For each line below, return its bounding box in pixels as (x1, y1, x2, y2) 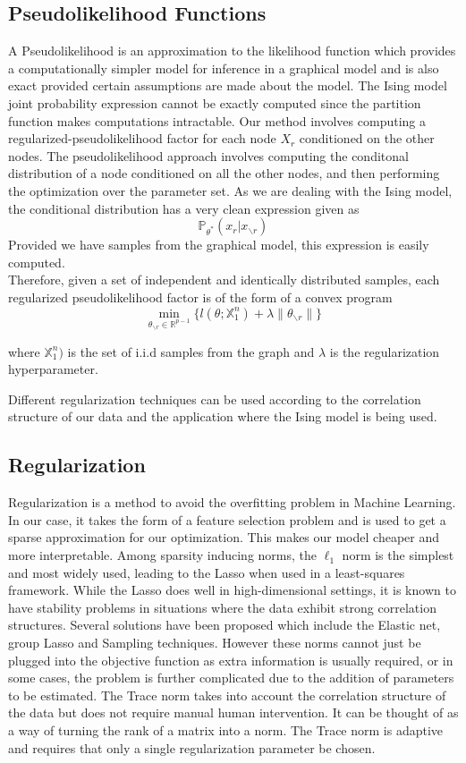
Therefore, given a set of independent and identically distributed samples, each (8, 270, 440, 289)
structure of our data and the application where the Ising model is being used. (8, 407, 437, 426)
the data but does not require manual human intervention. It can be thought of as (8, 703, 459, 722)
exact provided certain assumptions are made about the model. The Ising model (8, 76, 447, 95)
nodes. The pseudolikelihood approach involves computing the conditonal (8, 146, 409, 165)
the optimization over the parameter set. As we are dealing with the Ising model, (8, 181, 453, 199)
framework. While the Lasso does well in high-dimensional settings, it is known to (8, 581, 456, 599)
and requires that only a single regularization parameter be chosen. (8, 738, 376, 757)
